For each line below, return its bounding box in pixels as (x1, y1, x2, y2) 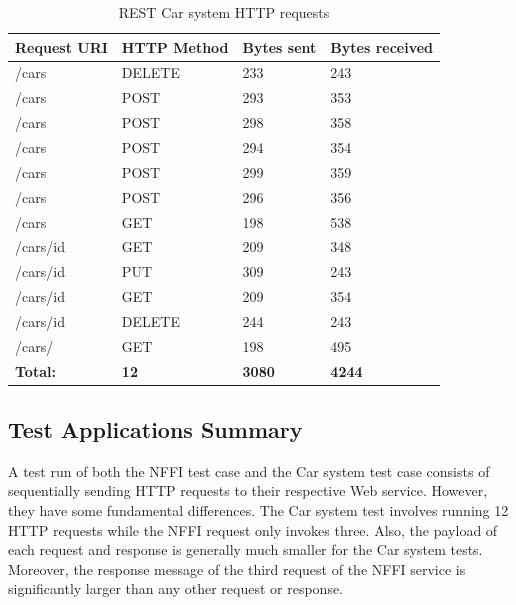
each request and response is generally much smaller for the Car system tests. (8, 539, 483, 560)
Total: (15, 360, 56, 381)
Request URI (15, 36, 108, 57)
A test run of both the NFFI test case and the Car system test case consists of (8, 460, 490, 481)
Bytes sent (242, 36, 317, 57)
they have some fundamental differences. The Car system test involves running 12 (8, 500, 509, 521)
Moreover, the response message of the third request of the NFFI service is (8, 558, 466, 579)
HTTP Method (121, 36, 229, 57)
